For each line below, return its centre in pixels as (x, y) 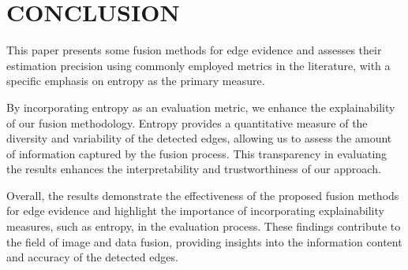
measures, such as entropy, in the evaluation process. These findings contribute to (204, 226)
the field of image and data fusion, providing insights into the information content (204, 241)
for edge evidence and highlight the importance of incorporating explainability (195, 211)
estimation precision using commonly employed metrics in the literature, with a (198, 65)
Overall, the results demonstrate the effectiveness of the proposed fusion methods (203, 195)
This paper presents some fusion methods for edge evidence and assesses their (194, 50)
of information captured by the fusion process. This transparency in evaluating (197, 153)
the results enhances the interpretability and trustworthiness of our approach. (194, 169)
